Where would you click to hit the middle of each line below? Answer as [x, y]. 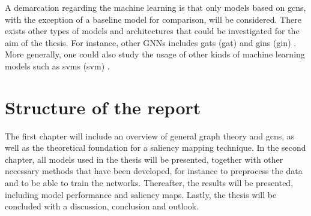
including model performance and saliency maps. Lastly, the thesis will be [141, 194]
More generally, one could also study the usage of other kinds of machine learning [155, 54]
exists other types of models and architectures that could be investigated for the [152, 31]
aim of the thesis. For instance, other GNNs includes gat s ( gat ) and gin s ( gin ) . [151, 42]
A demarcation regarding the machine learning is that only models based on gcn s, [155, 7]
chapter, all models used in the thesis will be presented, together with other [144, 159]
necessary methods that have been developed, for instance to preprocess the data [154, 171]
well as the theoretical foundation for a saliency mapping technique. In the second [155, 147]
